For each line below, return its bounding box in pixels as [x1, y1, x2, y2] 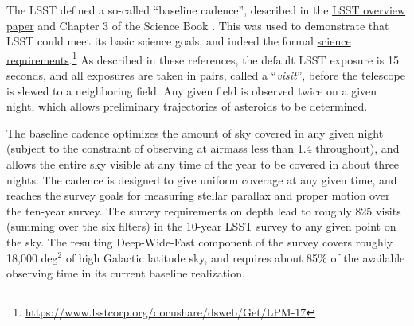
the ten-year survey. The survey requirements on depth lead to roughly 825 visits [6, 202, 401, 219]
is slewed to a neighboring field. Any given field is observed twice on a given [6, 82, 377, 99]
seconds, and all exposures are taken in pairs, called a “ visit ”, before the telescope [6, 67, 405, 83]
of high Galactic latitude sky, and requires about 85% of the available [65, 249, 405, 266]
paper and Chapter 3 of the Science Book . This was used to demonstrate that [6, 17, 389, 33]
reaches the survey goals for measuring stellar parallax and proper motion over [6, 187, 390, 204]
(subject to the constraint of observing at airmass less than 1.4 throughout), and [6, 140, 400, 157]
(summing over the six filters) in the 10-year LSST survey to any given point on [6, 218, 396, 235]
